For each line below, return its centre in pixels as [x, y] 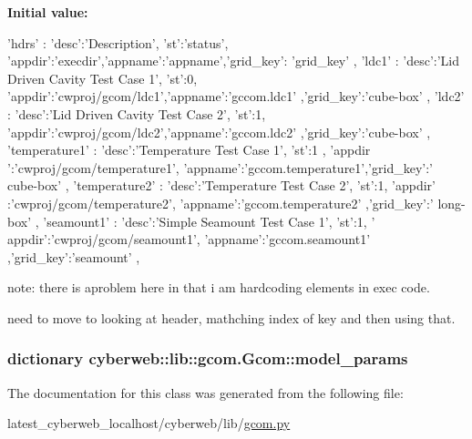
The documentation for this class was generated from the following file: [205, 392]
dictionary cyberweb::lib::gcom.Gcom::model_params [208, 358]
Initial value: [48, 12]
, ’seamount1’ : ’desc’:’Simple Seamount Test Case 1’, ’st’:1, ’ [205, 221]
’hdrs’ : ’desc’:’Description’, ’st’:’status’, [118, 42]
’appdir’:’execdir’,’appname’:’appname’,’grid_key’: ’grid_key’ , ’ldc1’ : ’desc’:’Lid [234, 61]
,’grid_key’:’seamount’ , [74, 256]
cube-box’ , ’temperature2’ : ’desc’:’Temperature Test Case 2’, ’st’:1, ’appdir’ [221, 185]
